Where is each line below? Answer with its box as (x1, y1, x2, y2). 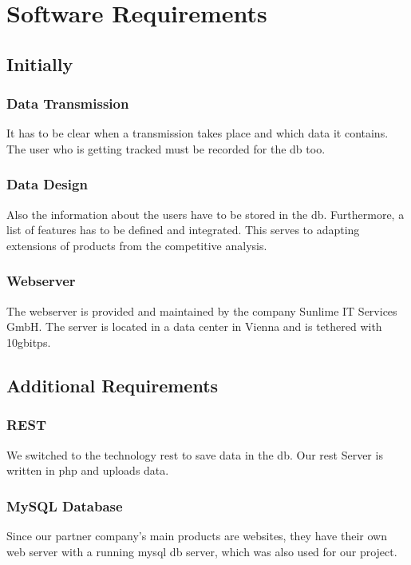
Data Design (6, 174, 88, 194)
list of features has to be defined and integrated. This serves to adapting (6, 221, 360, 238)
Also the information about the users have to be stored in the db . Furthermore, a (6, 205, 405, 222)
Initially (6, 51, 73, 76)
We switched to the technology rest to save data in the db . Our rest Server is (6, 446, 383, 463)
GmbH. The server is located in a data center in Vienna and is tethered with (6, 318, 382, 335)
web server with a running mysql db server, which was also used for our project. (6, 543, 397, 559)
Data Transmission (6, 94, 129, 113)
